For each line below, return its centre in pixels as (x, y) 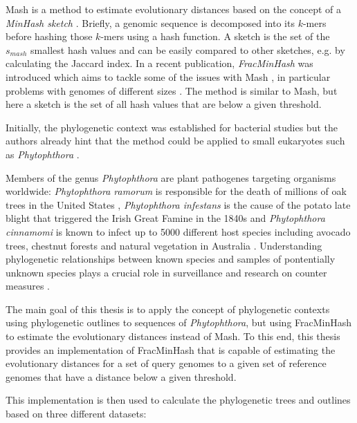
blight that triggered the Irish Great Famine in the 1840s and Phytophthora (165, 218)
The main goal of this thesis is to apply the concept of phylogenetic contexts (168, 309)
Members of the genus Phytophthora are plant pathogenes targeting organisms (171, 177)
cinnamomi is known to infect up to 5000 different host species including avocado (178, 231)
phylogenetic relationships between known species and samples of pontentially (171, 259)
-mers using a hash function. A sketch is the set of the (215, 36)
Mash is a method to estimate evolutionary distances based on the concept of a (174, 9)
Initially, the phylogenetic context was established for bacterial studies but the (172, 127)
